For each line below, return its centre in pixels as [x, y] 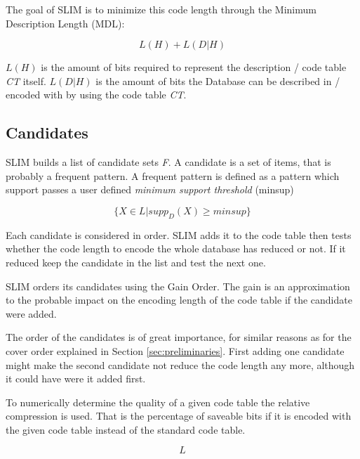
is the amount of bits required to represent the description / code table [194, 67]
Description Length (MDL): [65, 23]
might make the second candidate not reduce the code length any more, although [180, 364]
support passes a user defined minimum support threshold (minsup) [150, 189]
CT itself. [26, 80]
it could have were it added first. [76, 379]
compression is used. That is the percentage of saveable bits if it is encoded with [179, 416]
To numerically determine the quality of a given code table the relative [158, 402]
